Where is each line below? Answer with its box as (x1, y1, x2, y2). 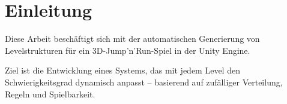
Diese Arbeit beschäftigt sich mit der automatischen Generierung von (5, 32, 260, 45)
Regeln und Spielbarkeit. (5, 87, 95, 100)
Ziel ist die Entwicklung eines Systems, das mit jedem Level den (5, 64, 240, 77)
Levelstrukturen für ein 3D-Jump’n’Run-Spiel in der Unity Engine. (5, 44, 250, 56)
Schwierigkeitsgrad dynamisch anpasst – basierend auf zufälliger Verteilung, (5, 75, 283, 88)
